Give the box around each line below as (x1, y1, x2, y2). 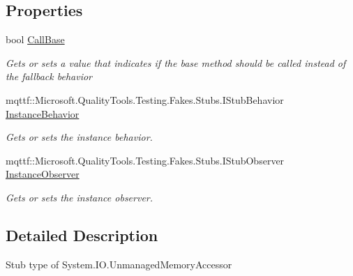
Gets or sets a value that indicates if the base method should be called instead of (6, 55, 346, 70)
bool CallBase (6, 32, 65, 47)
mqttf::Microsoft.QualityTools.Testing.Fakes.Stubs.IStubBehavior (6, 92, 284, 107)
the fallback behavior (6, 69, 92, 84)
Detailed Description (6, 224, 158, 245)
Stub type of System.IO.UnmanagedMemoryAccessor (6, 256, 232, 271)
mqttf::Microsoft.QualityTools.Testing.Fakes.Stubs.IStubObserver (6, 153, 285, 167)
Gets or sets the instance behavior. (6, 130, 153, 144)
